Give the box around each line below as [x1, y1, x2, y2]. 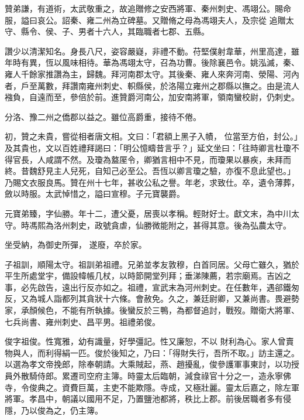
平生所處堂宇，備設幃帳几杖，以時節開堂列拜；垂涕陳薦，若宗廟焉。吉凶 [5, 269, 283, 282]
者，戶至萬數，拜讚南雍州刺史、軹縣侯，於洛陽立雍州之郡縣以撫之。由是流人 [5, 79, 299, 91]
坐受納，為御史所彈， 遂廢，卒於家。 [5, 238, 147, 251]
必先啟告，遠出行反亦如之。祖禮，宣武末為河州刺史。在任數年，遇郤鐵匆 [20, 281, 299, 293]
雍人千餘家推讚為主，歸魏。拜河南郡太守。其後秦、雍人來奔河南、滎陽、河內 [5, 67, 299, 80]
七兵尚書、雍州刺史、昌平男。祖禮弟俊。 [5, 315, 160, 327]
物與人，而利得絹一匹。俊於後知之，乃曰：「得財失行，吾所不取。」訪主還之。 [5, 346, 299, 358]
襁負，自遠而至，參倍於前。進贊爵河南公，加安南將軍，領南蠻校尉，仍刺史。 [5, 91, 299, 103]
